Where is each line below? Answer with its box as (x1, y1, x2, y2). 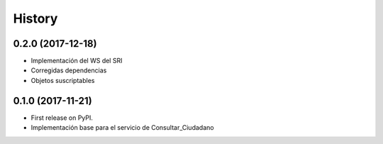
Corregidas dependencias (30, 66, 107, 74)
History (13, 11, 58, 26)
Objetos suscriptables (30, 76, 95, 84)
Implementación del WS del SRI (30, 57, 123, 65)
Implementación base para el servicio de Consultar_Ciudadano (30, 123, 214, 132)
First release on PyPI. (30, 113, 94, 122)
